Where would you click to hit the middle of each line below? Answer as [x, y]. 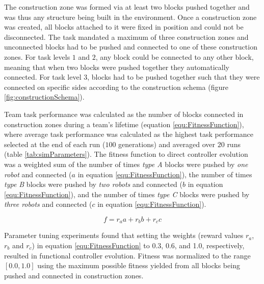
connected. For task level [43, 77]
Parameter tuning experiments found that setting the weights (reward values [124, 235]
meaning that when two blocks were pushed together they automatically [117, 67]
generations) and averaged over [167, 144]
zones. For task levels [37, 56]
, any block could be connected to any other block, [175, 56]
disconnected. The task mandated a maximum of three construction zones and [126, 37]
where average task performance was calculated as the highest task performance [129, 134]
